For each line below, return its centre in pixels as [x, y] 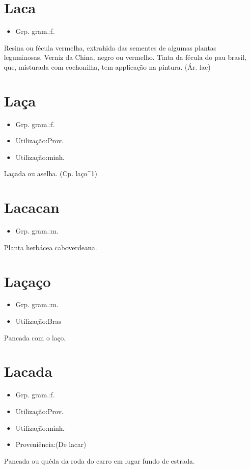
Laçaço [28, 281]
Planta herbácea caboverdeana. [51, 247]
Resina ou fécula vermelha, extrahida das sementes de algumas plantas [110, 47]
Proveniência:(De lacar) [51, 444]
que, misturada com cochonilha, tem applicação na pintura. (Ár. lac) [107, 66]
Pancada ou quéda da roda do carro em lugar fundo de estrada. [99, 460]
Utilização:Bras [38, 321]
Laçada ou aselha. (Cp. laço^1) [51, 173]
